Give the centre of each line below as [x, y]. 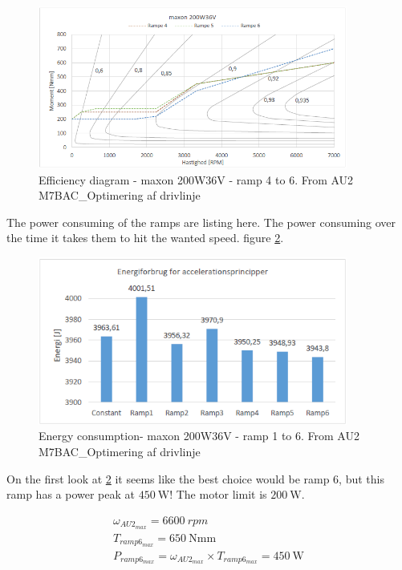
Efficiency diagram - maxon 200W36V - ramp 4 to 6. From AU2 [196, 179]
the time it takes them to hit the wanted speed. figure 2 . [145, 238]
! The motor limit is [218, 494]
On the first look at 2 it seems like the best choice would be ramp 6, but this [195, 478]
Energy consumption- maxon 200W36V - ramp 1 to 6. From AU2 [199, 436]
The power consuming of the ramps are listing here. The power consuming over [201, 222]
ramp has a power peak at [71, 494]
